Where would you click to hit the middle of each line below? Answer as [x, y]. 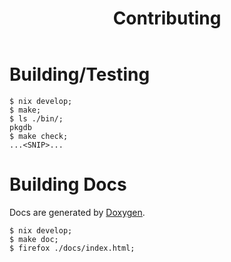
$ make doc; [34, 239]
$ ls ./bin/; [36, 118]
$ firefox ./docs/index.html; [72, 248]
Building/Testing [80, 74]
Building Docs [68, 184]
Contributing [167, 18]
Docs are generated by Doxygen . [77, 212]
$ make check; [39, 136]
